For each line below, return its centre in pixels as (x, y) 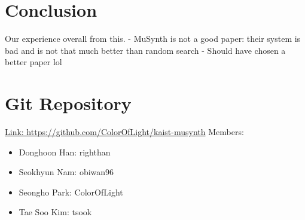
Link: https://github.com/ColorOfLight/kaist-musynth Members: (124, 132)
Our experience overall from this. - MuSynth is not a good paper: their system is (153, 39)
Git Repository (68, 103)
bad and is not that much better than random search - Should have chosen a (145, 50)
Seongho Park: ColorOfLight (71, 192)
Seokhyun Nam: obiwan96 (66, 172)
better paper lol (33, 62)
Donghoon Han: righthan (65, 152)
